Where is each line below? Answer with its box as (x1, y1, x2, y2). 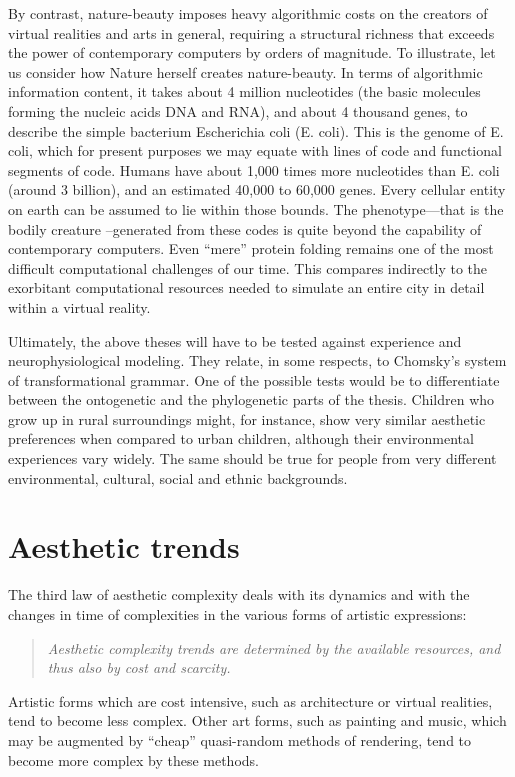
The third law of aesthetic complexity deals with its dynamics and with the (8, 584, 470, 605)
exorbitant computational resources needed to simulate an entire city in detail (8, 277, 485, 298)
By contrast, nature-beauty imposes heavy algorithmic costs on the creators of (8, 3, 488, 23)
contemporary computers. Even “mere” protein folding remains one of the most (8, 238, 494, 259)
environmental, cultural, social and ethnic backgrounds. (8, 467, 348, 488)
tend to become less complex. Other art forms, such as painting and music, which (8, 710, 507, 731)
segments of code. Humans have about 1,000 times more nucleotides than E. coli (8, 159, 500, 180)
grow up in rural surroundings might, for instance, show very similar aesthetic (8, 408, 486, 429)
